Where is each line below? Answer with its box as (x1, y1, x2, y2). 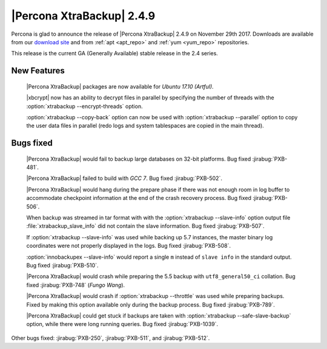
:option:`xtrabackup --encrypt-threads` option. (26, 102, 143, 110)
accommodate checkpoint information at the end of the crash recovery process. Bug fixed (26, 194, 251, 202)
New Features (11, 65, 65, 76)
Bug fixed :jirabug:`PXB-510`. (26, 262, 99, 269)
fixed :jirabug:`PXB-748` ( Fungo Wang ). (26, 281, 125, 288)
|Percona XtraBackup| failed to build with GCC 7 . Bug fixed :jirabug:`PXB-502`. (26, 174, 222, 182)
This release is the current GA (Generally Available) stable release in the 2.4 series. (11, 50, 218, 57)
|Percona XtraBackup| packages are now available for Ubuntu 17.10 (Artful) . (26, 82, 214, 90)
